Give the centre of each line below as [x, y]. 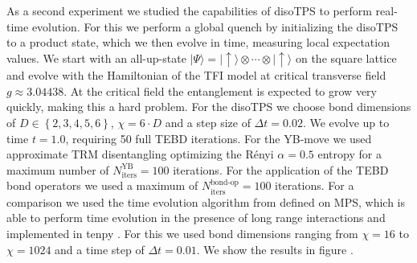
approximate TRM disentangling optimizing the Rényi [140, 154]
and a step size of [208, 123]
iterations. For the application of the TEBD [281, 169]
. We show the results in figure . [275, 249]
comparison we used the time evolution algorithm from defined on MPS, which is [206, 201]
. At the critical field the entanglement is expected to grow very [220, 90]
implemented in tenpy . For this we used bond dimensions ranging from [182, 234]
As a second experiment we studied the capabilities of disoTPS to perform [189, 10]
